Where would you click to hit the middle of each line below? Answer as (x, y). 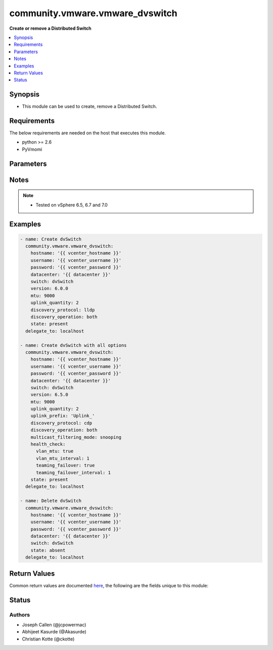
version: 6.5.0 (49, 395)
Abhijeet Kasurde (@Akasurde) (54, 632)
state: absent (48, 550)
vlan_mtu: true (55, 451)
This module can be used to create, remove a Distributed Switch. (89, 107)
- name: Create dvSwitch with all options (73, 345)
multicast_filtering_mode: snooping (76, 437)
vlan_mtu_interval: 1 (63, 458)
